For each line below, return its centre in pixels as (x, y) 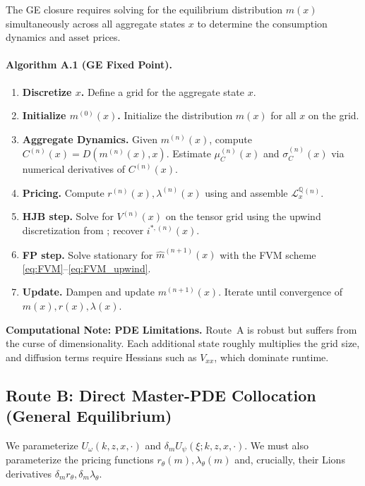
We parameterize (42, 445)
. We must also (277, 445)
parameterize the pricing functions (80, 460)
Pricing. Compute (63, 192)
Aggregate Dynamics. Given (90, 139)
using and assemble (246, 192)
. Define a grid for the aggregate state (162, 91)
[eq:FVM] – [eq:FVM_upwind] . (86, 268)
